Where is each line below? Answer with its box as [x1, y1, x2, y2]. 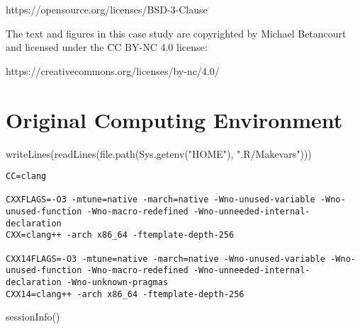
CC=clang [6, 171, 47, 182]
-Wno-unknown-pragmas [66, 277, 169, 287]
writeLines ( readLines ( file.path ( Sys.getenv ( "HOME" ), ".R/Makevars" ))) [6, 146, 312, 161]
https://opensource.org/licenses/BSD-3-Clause [6, 2, 208, 16]
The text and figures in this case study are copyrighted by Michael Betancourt [6, 25, 347, 40]
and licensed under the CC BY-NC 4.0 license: [6, 40, 208, 54]
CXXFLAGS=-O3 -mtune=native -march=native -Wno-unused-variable [6, 195, 315, 205]
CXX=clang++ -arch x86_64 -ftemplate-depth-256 [6, 230, 235, 241]
